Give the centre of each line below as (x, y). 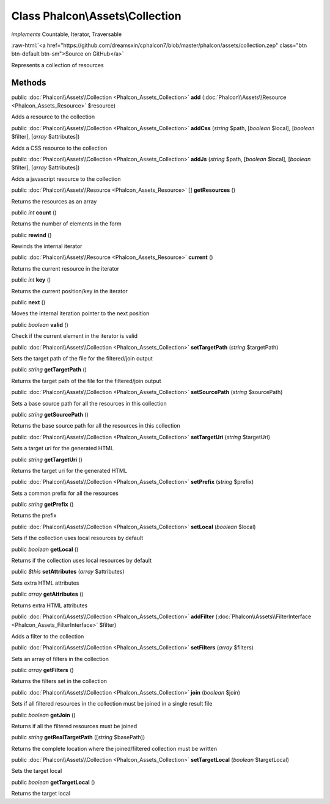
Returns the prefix (34, 516)
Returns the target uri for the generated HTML (69, 470)
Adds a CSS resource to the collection (59, 148)
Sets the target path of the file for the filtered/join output (82, 358)
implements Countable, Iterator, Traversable (67, 34)
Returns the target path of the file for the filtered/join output (86, 381)
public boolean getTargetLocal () (53, 782)
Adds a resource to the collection (53, 117)
